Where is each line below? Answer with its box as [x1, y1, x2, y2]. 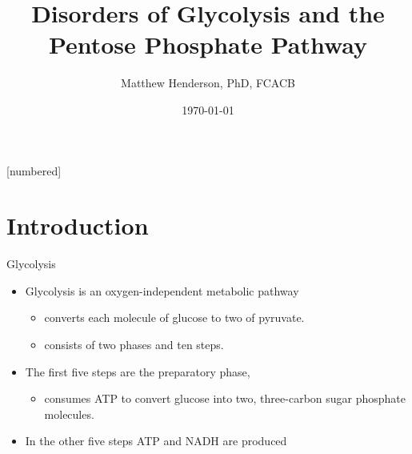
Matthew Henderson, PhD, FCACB [121, 74, 295, 91]
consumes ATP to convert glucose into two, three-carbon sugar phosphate [44, 390, 406, 407]
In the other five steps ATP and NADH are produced [25, 432, 287, 449]
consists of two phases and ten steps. [44, 336, 224, 352]
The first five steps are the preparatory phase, [25, 363, 250, 380]
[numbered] [6, 162, 62, 179]
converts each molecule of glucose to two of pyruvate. [44, 309, 305, 326]
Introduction [6, 209, 149, 242]
